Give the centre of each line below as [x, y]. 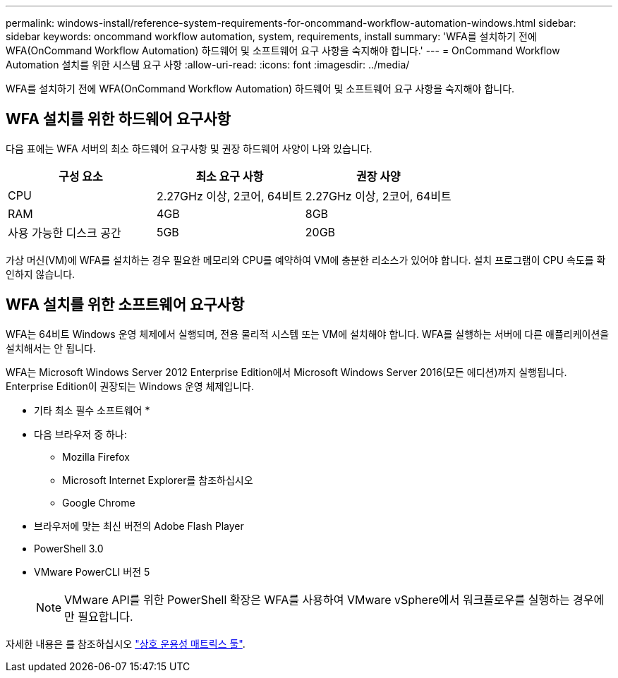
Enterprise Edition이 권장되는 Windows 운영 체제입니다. [130, 386]
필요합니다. [105, 616]
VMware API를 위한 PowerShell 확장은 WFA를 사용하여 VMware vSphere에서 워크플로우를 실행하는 [317, 599]
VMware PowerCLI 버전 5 [92, 571]
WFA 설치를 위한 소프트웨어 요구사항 [125, 305]
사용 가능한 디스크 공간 [65, 232]
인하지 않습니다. [41, 274]
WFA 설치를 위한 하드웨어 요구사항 [118, 119]
